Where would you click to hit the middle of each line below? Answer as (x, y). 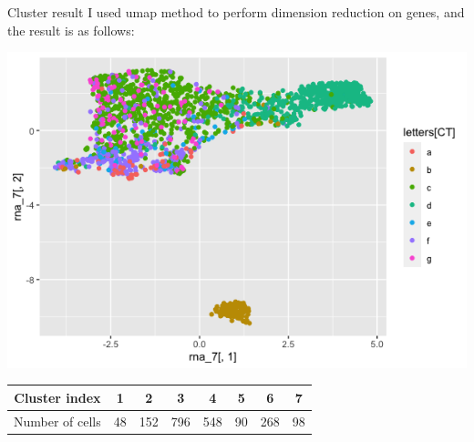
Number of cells (57, 421)
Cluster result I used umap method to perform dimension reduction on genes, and (236, 12)
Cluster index (57, 397)
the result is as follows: (71, 30)
